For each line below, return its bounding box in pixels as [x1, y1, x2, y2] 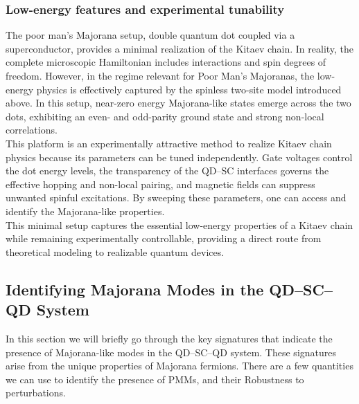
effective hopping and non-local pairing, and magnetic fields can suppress [6, 176, 315, 191]
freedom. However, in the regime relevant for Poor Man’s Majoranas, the [6, 68, 315, 82]
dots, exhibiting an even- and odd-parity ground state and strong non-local [6, 109, 324, 123]
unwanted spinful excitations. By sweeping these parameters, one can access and [6, 190, 347, 205]
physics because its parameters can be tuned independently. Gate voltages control [6, 149, 353, 164]
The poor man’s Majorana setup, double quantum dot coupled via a [6, 28, 295, 42]
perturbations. [6, 385, 66, 400]
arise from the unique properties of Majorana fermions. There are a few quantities [6, 358, 353, 373]
